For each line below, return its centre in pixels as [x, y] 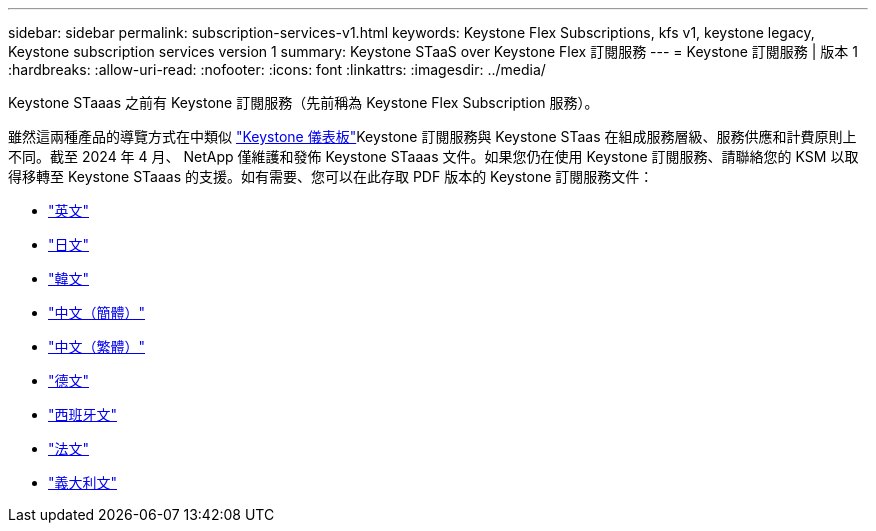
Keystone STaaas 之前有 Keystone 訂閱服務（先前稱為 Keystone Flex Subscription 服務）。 [303, 102]
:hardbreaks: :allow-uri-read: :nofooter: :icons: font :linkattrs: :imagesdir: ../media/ [277, 69]
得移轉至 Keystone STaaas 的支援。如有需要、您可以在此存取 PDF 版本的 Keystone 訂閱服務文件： [331, 176]
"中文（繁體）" [97, 346]
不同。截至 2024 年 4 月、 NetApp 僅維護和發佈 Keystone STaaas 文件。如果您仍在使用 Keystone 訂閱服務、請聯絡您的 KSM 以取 [433, 156]
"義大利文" [83, 482]
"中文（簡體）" [97, 312]
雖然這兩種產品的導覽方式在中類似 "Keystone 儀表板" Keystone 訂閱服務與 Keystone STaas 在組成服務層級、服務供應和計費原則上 [432, 136]
